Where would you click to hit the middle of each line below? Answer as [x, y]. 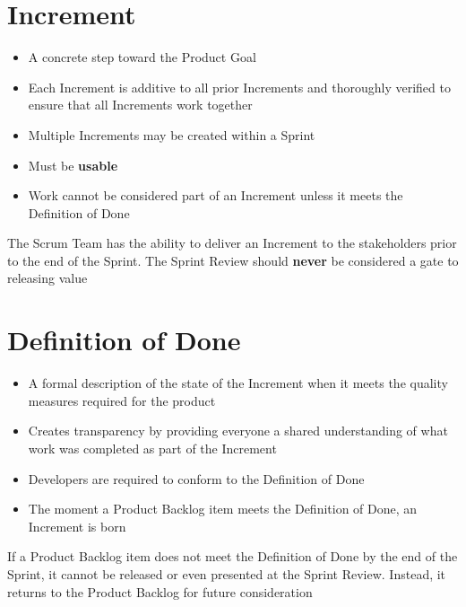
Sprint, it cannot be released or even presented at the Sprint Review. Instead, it [227, 573]
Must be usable [73, 165]
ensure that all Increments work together [140, 105]
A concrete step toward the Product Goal [142, 57]
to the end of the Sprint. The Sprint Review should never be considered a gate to [233, 260]
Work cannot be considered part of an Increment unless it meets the [216, 195]
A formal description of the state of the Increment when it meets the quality [238, 383]
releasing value [47, 278]
